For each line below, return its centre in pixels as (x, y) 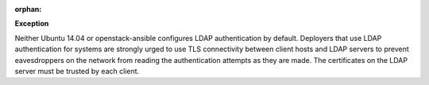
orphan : (28, 9)
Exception (32, 24)
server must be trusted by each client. (77, 71)
